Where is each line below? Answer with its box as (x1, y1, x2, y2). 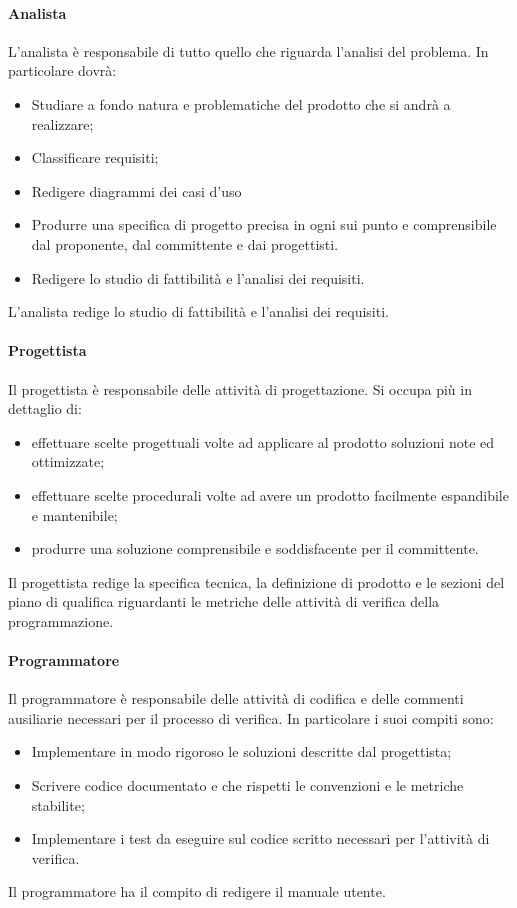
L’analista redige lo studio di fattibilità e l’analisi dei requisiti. (8, 301, 389, 322)
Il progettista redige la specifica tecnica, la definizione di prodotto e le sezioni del (8, 571, 505, 592)
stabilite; (31, 794, 85, 815)
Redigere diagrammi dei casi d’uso (31, 180, 242, 201)
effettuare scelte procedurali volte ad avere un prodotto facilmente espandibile (31, 484, 509, 505)
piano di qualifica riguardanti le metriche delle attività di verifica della (8, 591, 440, 612)
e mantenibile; (31, 504, 118, 525)
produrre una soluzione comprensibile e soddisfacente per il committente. (31, 538, 479, 559)
